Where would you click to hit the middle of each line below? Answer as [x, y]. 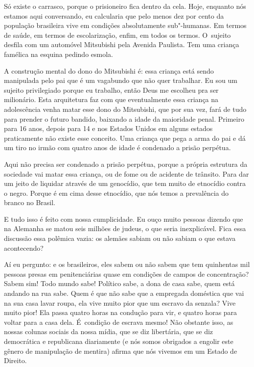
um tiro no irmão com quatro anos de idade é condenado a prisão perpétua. [117, 147]
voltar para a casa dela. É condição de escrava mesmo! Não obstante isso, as [119, 322]
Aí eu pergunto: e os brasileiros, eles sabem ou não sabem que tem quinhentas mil [127, 264]
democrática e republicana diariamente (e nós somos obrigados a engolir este [119, 341]
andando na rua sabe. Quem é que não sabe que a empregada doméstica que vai [124, 293]
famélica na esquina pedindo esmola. [58, 54]
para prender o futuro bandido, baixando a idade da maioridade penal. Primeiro [124, 118]
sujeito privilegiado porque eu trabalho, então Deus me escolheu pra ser [111, 90]
